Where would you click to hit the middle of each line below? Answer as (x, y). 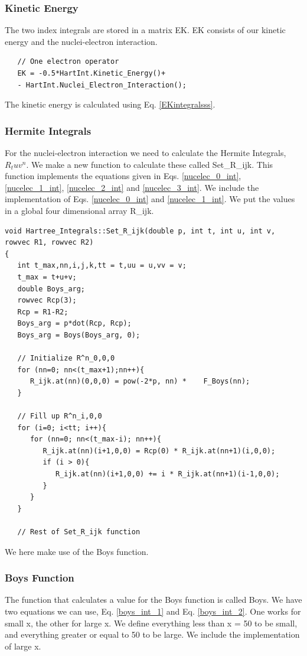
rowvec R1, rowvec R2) (49, 243)
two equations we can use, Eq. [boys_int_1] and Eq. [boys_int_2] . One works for (153, 611)
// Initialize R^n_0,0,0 (66, 358)
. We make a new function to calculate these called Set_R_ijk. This (150, 164)
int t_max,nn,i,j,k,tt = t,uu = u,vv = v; (102, 266)
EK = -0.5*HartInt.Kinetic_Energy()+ (92, 73)
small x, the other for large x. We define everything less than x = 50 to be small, (151, 623)
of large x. (23, 646)
